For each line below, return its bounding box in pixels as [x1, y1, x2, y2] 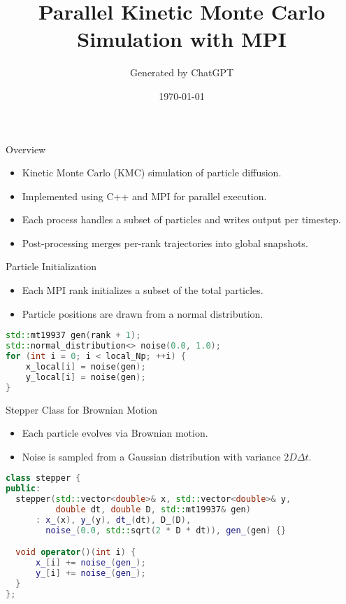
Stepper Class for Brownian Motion [6, 402, 158, 416]
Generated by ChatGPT [129, 65, 234, 80]
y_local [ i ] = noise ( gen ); [25, 372, 146, 382]
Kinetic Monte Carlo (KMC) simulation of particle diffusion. [22, 165, 282, 180]
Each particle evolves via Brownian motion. [22, 426, 208, 440]
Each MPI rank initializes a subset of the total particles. [22, 283, 264, 297]
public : [6, 484, 41, 494]
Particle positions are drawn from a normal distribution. [22, 306, 264, 321]
